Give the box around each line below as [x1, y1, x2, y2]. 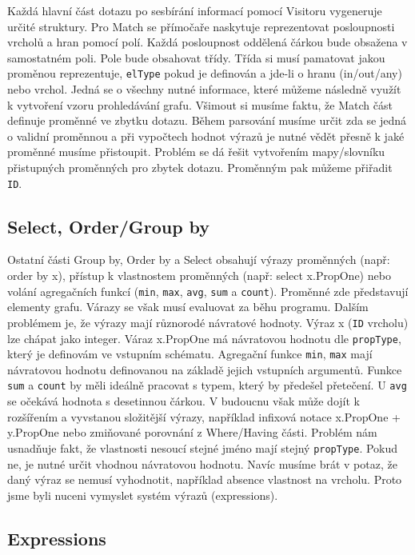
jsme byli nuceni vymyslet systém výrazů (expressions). [7, 486, 278, 503]
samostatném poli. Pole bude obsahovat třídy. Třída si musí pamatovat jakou [7, 49, 385, 66]
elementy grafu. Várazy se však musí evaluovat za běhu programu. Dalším [7, 298, 369, 315]
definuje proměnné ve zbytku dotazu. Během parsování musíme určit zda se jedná [7, 112, 407, 129]
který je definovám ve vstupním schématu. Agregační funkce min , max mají [7, 345, 373, 362]
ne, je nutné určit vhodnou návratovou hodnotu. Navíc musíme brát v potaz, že [7, 455, 397, 472]
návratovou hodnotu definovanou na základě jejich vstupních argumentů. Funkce [7, 361, 402, 377]
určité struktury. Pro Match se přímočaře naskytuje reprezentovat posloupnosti [7, 18, 395, 34]
